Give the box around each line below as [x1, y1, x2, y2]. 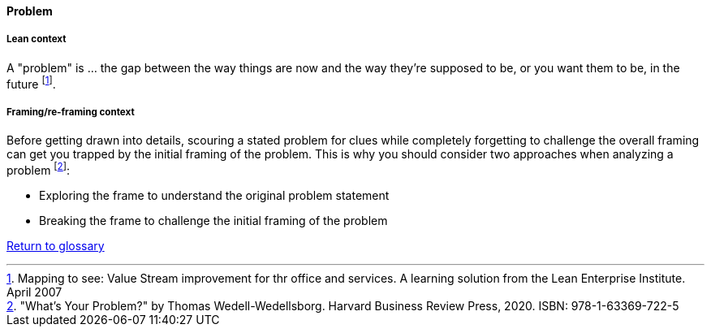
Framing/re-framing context [6, 106, 135, 118]
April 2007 [6, 284, 62, 299]
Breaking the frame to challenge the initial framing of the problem [39, 213, 388, 227]
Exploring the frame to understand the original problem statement [39, 188, 390, 202]
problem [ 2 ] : [6, 161, 71, 177]
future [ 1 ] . [6, 74, 56, 91]
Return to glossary [6, 238, 105, 253]
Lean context [6, 33, 67, 45]
